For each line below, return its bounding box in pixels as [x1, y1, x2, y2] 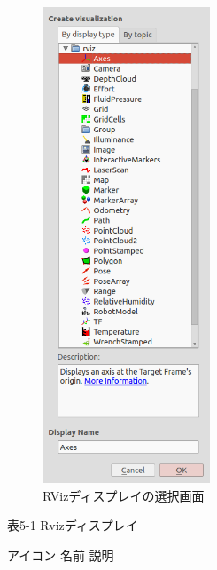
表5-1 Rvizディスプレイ [7, 516, 138, 534]
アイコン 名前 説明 [7, 546, 114, 565]
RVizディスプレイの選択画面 [43, 486, 205, 504]
